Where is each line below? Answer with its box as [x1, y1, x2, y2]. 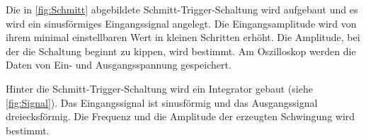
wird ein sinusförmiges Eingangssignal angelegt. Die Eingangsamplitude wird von [6, 16, 357, 30]
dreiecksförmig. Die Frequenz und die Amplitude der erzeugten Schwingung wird [6, 109, 355, 124]
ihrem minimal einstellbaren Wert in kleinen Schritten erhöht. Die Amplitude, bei [6, 30, 360, 45]
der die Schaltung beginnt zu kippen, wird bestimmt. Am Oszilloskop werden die [6, 43, 356, 58]
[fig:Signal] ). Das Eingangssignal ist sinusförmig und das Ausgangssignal [6, 95, 318, 110]
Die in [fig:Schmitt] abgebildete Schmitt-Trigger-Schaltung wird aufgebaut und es [6, 2, 358, 16]
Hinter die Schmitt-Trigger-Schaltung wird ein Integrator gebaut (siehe [6, 81, 313, 95]
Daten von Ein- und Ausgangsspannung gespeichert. [6, 57, 231, 72]
